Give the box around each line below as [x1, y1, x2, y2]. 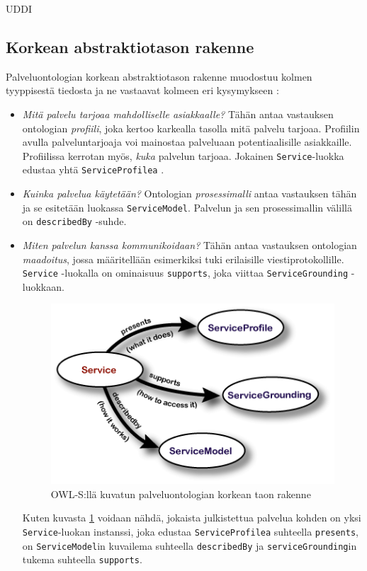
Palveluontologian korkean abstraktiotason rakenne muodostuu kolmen [6, 69, 312, 83]
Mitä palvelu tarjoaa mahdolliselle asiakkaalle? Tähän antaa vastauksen [22, 106, 334, 121]
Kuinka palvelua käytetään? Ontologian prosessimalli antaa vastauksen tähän [22, 186, 357, 201]
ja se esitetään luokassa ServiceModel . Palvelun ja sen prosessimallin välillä [22, 200, 352, 214]
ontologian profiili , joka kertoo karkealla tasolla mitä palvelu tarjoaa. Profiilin [22, 120, 360, 135]
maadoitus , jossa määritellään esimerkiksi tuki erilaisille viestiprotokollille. [22, 251, 344, 266]
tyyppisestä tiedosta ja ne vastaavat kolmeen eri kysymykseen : [6, 83, 279, 98]
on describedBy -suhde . [22, 214, 127, 229]
